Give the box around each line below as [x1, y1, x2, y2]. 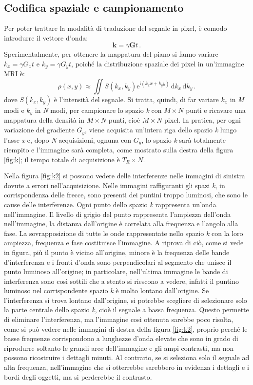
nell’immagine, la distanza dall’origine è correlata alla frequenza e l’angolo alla [4, 218, 238, 229]
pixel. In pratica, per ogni [164, 115, 241, 125]
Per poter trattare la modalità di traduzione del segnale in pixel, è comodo [4, 23, 227, 33]
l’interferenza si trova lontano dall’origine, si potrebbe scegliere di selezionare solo [4, 295, 247, 305]
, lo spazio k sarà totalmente [141, 134, 226, 145]
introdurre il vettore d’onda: [4, 32, 88, 43]
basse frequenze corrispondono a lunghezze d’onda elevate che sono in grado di [4, 333, 238, 343]
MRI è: [4, 68, 25, 79]
